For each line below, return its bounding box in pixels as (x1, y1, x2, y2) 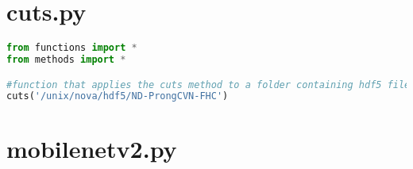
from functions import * (6, 42, 137, 54)
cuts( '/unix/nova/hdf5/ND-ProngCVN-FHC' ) (6, 90, 229, 102)
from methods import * (6, 54, 126, 65)
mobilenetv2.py (6, 133, 177, 165)
